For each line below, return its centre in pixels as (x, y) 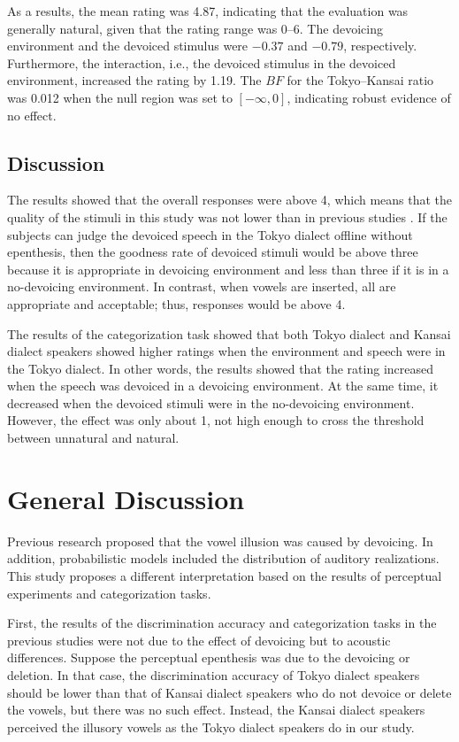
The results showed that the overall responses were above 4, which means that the (230, 200)
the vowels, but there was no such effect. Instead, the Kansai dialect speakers (216, 710)
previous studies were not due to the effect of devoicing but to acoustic (199, 640)
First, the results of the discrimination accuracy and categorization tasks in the (222, 623)
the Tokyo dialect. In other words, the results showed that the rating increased (221, 368)
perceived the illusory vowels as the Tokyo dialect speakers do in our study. (211, 727)
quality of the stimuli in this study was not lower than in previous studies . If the (227, 216)
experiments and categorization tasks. (109, 593)
